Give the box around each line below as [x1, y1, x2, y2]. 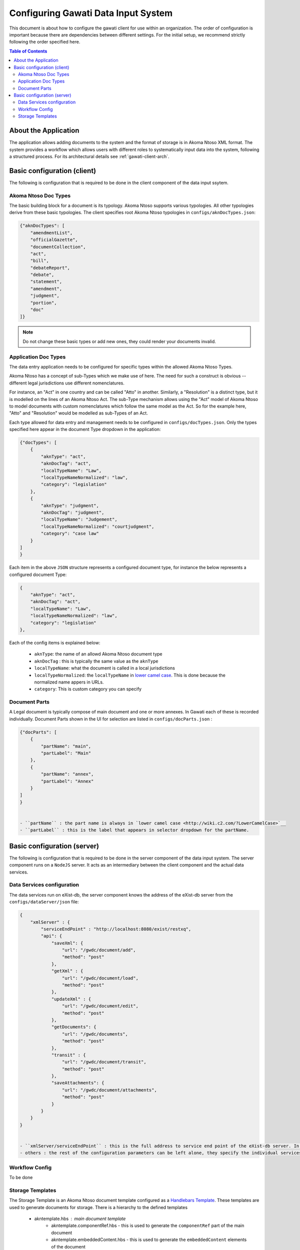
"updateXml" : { [51, 996, 91, 1002]
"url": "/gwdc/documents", [61, 1031, 128, 1037]
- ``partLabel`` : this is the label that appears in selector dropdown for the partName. [19, 827, 249, 833]
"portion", [30, 300, 57, 305]
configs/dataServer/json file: [9, 899, 79, 905]
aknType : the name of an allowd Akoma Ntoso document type [34, 651, 162, 657]
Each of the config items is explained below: [9, 639, 100, 645]
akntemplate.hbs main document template [34, 1215, 126, 1222]
